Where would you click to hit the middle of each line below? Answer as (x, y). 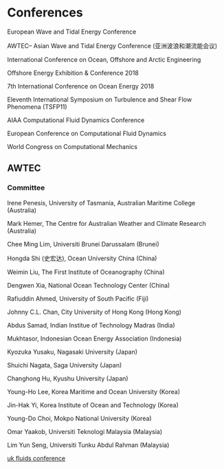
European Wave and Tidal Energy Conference (72, 32)
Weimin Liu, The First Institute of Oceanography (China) (86, 272)
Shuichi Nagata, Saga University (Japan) (65, 365)
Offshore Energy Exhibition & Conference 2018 (73, 73)
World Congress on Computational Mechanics (72, 146)
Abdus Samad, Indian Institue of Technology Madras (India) (91, 325)
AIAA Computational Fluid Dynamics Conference (76, 120)
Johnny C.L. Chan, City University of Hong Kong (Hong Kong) (94, 312)
